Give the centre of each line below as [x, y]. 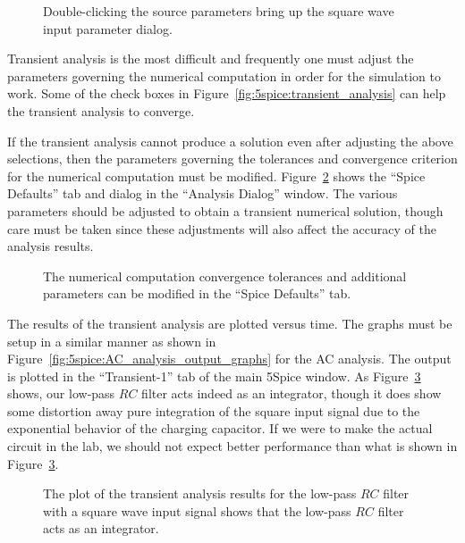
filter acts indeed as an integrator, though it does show [292, 393]
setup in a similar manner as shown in [112, 341]
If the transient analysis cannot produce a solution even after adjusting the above [230, 141]
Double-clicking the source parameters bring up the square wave [219, 11]
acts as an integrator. [101, 528]
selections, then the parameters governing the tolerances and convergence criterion [232, 159]
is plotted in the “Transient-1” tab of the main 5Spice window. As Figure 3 [214, 376]
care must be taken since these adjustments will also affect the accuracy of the [222, 228]
